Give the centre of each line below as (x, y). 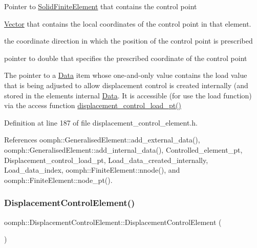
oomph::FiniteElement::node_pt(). (58, 180)
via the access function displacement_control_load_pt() (93, 105)
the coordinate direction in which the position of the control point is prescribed (128, 41)
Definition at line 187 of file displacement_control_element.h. (101, 122)
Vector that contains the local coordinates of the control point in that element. (128, 23)
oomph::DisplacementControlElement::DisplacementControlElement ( (113, 222)
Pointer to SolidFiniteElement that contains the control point (101, 6)
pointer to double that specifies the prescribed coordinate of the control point (126, 58)
